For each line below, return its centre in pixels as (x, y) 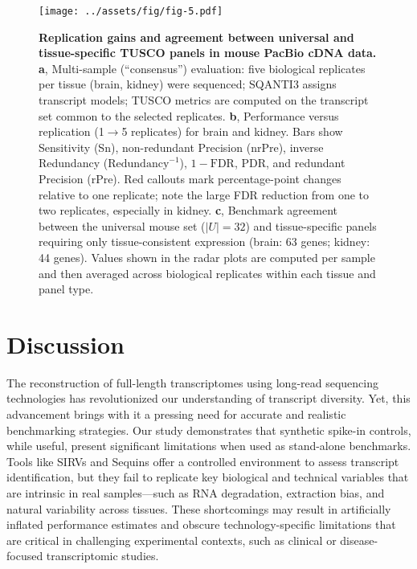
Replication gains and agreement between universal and (196, 37)
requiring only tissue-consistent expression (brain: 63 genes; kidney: (204, 242)
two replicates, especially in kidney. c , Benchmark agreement (188, 210)
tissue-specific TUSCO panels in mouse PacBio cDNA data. (208, 53)
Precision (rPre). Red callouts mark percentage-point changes (190, 178)
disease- (359, 540)
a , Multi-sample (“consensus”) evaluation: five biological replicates (202, 68)
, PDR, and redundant (290, 163)
